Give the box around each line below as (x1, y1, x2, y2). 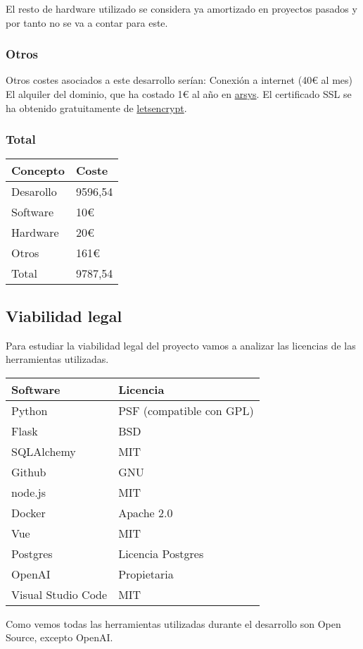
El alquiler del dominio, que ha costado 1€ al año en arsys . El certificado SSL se (6, 87, 352, 101)
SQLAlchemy (11, 443, 76, 459)
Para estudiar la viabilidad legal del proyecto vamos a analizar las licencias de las (6, 338, 356, 352)
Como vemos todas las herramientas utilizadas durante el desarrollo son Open (6, 616, 341, 631)
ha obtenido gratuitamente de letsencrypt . (6, 100, 187, 115)
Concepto (11, 162, 65, 179)
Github (11, 463, 46, 480)
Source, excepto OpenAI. (6, 630, 113, 645)
